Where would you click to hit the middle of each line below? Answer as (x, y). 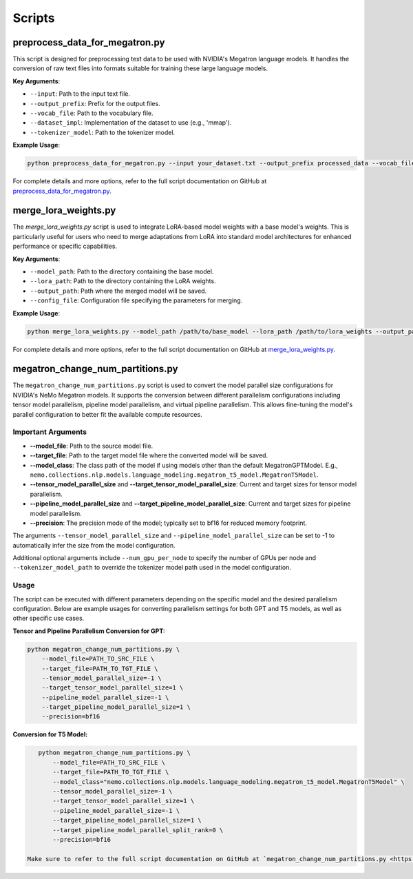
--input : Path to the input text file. (80, 94)
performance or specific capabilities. (65, 246)
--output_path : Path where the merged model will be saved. (118, 291)
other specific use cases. (49, 618)
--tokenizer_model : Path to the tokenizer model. (103, 132)
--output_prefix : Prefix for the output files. (95, 103)
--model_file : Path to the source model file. (92, 446)
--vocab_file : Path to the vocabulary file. (92, 113)
